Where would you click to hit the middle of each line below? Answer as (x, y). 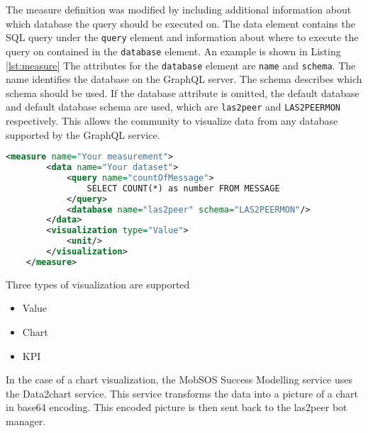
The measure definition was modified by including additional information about (179, 9)
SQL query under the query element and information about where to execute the (182, 37)
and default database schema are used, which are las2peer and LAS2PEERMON (173, 107)
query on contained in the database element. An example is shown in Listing (173, 51)
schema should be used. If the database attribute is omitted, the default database (183, 92)
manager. (26, 421)
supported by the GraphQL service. (83, 134)
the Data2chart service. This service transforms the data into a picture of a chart (182, 393)
